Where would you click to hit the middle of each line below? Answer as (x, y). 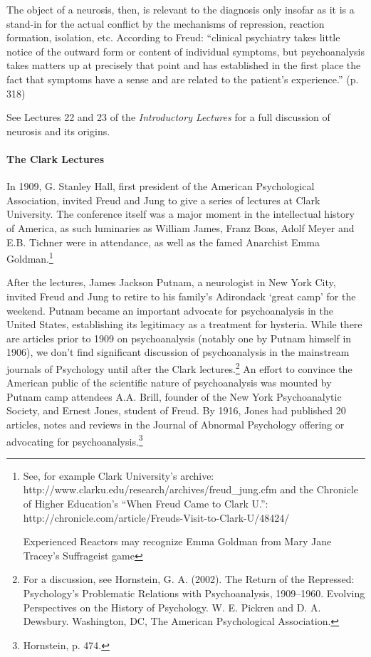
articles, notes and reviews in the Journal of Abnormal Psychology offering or (176, 424)
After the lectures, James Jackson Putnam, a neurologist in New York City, (171, 282)
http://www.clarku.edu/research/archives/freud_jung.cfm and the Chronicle (191, 489)
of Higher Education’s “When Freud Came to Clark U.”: (146, 503)
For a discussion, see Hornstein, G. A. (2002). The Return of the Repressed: (189, 579)
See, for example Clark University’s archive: (119, 475)
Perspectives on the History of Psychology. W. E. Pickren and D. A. (172, 607)
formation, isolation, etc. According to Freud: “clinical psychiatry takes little (173, 37)
